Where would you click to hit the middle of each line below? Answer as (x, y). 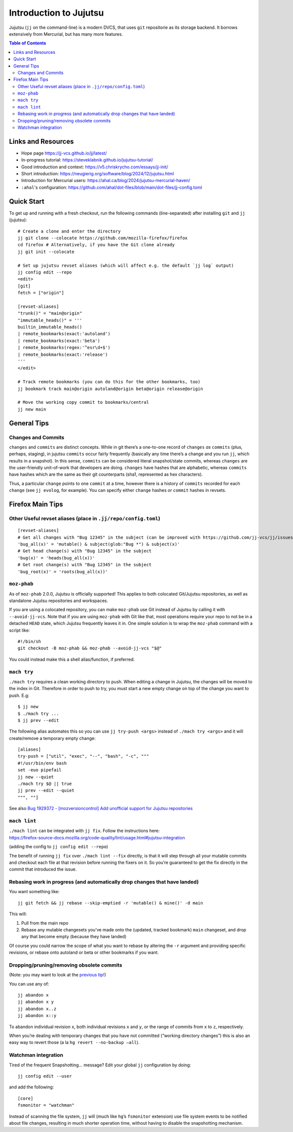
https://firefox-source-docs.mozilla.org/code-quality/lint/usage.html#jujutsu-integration (97, 837)
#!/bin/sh (29, 642)
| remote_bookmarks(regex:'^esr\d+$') (64, 348)
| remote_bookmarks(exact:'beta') (59, 341)
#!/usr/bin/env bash (42, 763)
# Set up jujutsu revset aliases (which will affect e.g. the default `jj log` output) (126, 265)
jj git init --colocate (46, 252)
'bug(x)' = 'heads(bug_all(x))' (56, 558)
